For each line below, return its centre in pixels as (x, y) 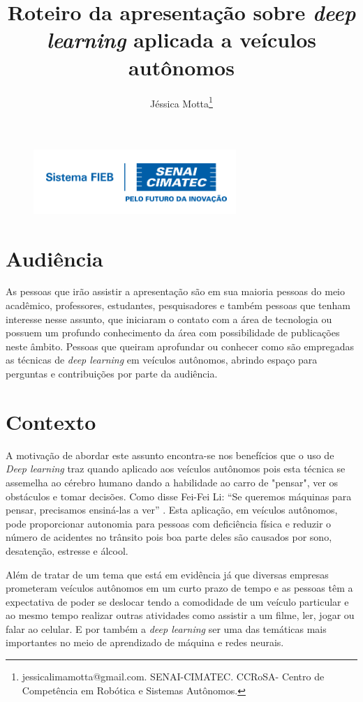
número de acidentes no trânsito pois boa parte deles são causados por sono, (169, 537)
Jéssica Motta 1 (181, 102)
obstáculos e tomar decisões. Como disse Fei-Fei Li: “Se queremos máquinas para (179, 496)
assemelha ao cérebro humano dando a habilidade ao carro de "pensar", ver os (172, 482)
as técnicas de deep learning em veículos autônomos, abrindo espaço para (162, 360)
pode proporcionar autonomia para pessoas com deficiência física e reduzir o (169, 523)
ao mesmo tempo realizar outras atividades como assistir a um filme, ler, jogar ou (180, 615)
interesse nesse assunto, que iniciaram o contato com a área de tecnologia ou (169, 319)
